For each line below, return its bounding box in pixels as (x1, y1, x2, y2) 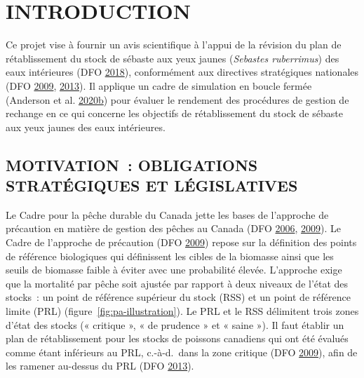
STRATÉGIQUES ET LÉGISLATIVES (6, 175, 298, 196)
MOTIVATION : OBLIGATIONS (6, 154, 258, 175)
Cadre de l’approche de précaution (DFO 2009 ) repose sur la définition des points (6, 235, 357, 250)
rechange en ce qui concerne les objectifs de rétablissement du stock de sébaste (6, 106, 343, 121)
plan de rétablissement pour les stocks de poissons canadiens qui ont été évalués (6, 331, 349, 346)
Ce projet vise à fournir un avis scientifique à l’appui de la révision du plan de (6, 37, 342, 52)
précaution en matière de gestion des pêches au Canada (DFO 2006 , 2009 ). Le (6, 221, 342, 236)
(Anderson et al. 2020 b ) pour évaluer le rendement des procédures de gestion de (6, 92, 349, 107)
